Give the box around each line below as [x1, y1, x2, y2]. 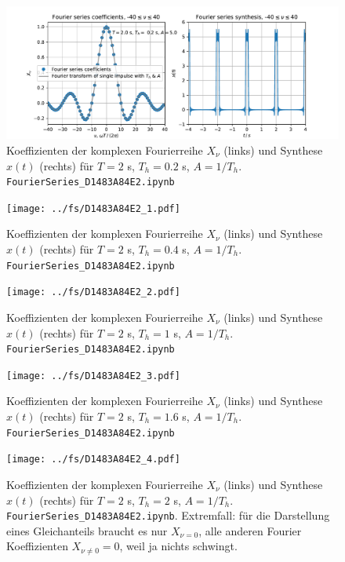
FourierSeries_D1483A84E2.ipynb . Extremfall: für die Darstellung [6, 507, 330, 524]
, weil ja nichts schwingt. [119, 538, 238, 554]
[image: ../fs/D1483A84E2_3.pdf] [6, 370, 180, 381]
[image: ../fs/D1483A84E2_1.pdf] [6, 203, 180, 214]
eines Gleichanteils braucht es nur [6, 522, 168, 538]
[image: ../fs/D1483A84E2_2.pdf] [6, 286, 180, 298]
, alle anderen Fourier [198, 522, 302, 538]
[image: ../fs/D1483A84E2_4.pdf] [6, 454, 180, 465]
